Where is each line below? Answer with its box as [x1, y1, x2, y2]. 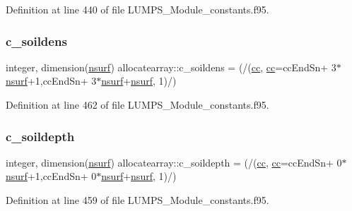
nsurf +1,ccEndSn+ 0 [6, 169, 97, 183]
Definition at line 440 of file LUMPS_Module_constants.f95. [6, 2, 269, 16]
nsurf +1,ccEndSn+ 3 [6, 73, 97, 88]
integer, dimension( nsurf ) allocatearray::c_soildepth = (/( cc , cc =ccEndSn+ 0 [6, 155, 342, 169]
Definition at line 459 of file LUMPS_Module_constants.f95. [6, 193, 269, 207]
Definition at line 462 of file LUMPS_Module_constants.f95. [6, 97, 269, 111]
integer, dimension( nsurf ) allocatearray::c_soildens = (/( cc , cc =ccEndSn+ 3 [6, 59, 336, 74]
